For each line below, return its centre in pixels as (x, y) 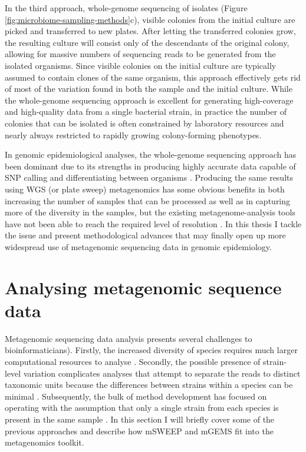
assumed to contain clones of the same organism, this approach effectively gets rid (153, 77)
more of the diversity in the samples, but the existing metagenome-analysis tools (150, 212)
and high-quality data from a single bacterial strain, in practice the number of (146, 112)
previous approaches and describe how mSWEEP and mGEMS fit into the (139, 431)
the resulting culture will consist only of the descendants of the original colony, (147, 42)
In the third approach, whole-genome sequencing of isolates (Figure (126, 8)
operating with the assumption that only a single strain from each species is (142, 408)
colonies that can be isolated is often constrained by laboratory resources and (144, 123)
